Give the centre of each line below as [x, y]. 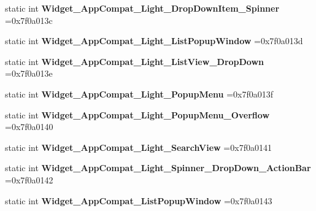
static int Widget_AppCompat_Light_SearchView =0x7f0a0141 [138, 147]
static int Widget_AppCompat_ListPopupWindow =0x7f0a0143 [139, 200]
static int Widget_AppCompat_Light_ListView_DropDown [135, 61]
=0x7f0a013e [29, 73]
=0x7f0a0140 [29, 127]
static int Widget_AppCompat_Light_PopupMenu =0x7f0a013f [139, 94]
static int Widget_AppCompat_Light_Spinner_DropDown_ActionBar [158, 168]
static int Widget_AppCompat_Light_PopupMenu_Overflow [137, 114]
